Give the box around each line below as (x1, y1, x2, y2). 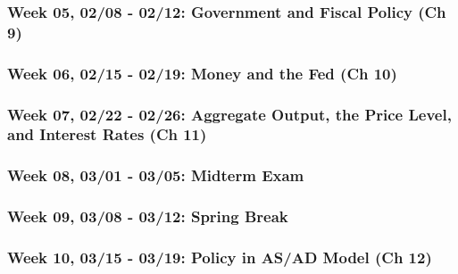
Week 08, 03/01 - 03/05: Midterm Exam (7, 164, 304, 187)
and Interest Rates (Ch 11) (7, 123, 207, 145)
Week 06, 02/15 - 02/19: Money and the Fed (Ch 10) (7, 62, 397, 84)
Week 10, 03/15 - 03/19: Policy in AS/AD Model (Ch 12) (7, 245, 432, 268)
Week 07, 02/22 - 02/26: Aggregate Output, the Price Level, (7, 103, 452, 125)
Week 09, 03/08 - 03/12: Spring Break (7, 205, 288, 228)
